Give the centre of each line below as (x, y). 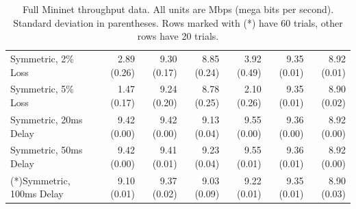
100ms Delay (37, 194)
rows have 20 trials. (178, 36)
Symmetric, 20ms (47, 119)
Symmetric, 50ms (47, 150)
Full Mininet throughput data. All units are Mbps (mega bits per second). (178, 9)
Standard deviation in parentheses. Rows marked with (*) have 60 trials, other (178, 22)
